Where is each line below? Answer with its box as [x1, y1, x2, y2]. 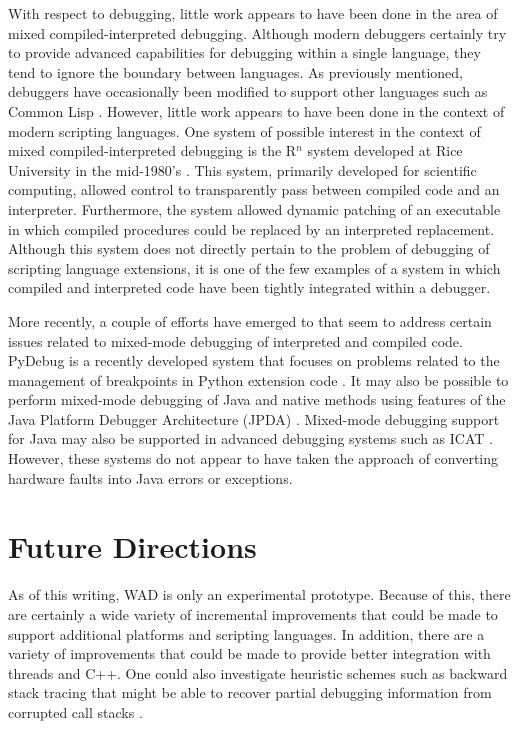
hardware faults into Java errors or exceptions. [8, 467, 293, 488]
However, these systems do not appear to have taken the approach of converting [8, 448, 499, 469]
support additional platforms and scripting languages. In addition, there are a [8, 623, 485, 644]
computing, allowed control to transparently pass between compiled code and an [8, 179, 500, 200]
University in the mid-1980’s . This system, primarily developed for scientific [8, 159, 477, 180]
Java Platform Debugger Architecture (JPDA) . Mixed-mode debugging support [8, 408, 500, 429]
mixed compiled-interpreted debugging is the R [8, 140, 297, 161]
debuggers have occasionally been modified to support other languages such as [8, 81, 488, 102]
